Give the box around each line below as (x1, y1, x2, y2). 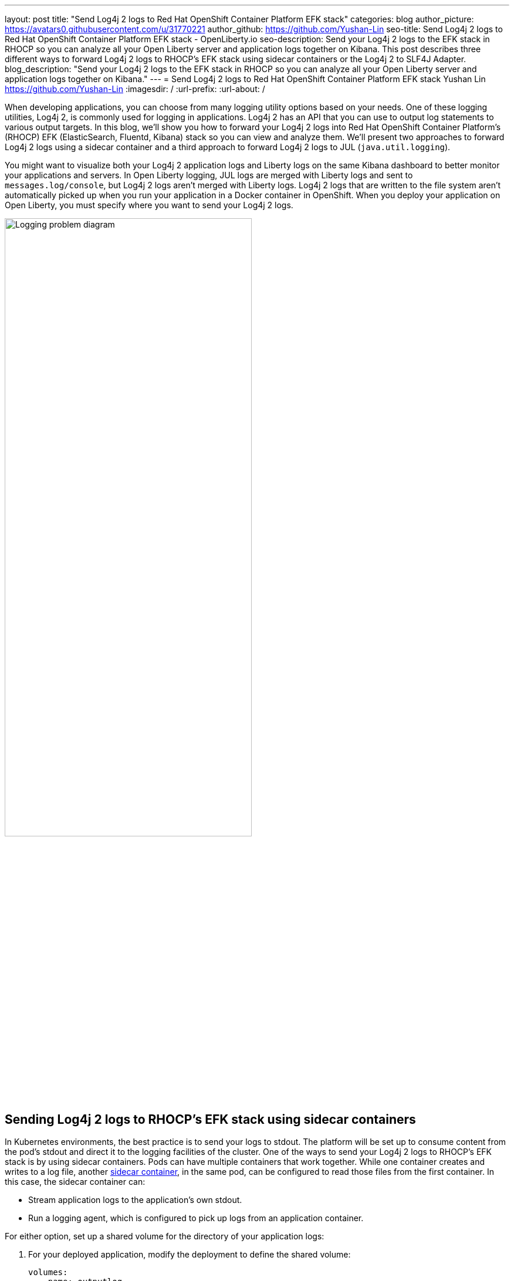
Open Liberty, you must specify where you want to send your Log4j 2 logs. (5, 200, 293, 210)
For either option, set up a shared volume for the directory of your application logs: (5, 1231, 324, 1242)
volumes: (28, 1268, 68, 1277)
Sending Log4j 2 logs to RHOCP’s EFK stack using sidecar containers (5, 1111, 416, 1127)
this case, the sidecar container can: (5, 1177, 146, 1187)
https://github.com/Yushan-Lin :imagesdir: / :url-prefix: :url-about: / (5, 84, 265, 94)
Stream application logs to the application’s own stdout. (28, 1195, 242, 1205)
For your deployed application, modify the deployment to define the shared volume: (28, 1249, 351, 1260)
